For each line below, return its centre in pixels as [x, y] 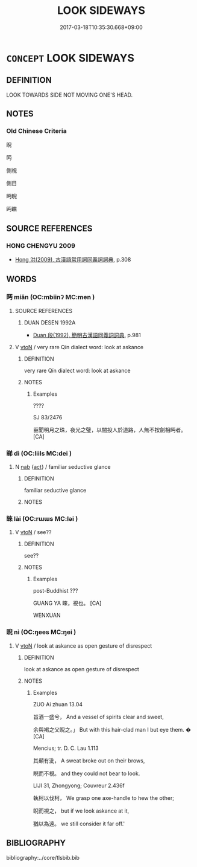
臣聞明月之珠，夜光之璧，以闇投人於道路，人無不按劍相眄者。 [110, 430]
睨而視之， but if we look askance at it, [81, 811]
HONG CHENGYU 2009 [41, 245]
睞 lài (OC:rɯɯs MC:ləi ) [42, 519]
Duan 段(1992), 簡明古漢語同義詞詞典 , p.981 [87, 335]
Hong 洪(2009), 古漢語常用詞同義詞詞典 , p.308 [73, 260]
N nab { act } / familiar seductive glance [63, 467]
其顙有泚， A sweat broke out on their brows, [89, 760]
